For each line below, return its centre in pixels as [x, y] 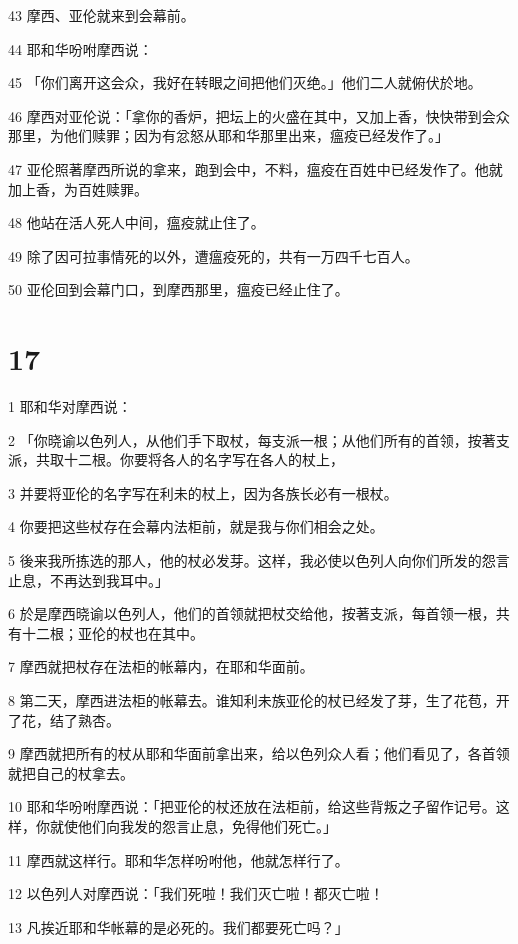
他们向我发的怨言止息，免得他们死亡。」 [207, 825]
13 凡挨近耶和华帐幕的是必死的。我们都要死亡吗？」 [178, 926]
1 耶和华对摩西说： [70, 406]
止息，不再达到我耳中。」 [88, 579]
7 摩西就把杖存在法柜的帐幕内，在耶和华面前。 [161, 666]
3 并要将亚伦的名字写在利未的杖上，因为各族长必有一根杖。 [203, 492]
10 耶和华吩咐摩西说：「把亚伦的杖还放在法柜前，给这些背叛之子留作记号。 [252, 806]
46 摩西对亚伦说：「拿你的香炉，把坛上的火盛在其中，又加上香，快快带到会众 [259, 115]
